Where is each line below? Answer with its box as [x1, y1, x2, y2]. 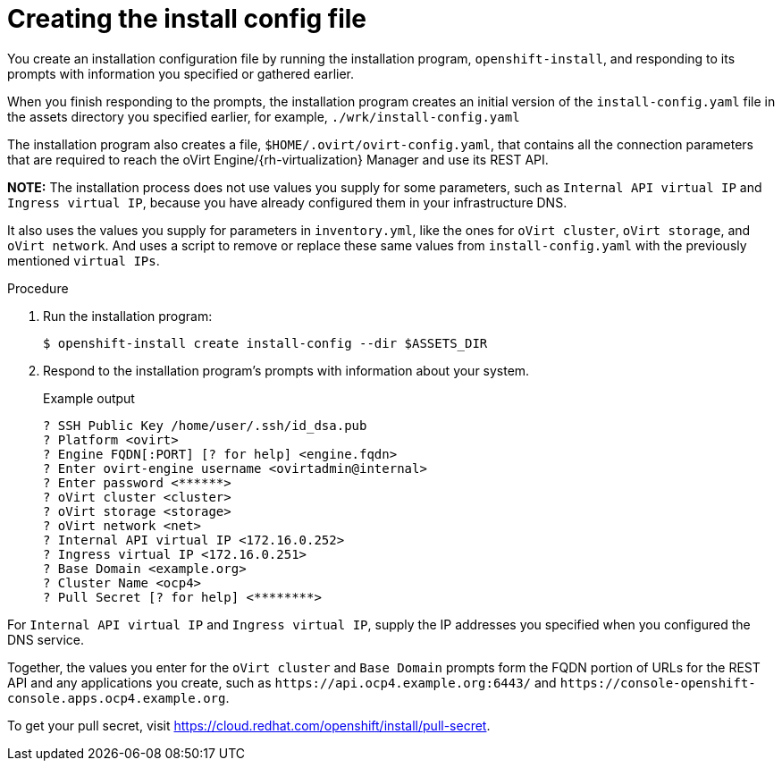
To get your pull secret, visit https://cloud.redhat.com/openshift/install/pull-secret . [7, 717, 491, 733]
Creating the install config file [7, 4, 367, 34]
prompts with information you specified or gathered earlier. [7, 65, 355, 81]
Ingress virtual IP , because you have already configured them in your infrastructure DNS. [7, 194, 568, 210]
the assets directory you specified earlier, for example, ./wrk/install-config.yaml [7, 108, 520, 124]
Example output [43, 390, 135, 406]
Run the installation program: [43, 308, 213, 324]
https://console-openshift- [559, 675, 756, 690]
